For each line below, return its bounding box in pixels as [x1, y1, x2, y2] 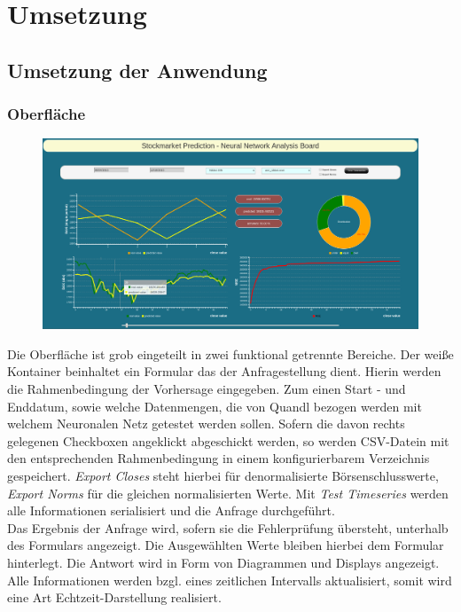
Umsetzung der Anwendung [7, 56, 268, 83]
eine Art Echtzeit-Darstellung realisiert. [7, 588, 222, 607]
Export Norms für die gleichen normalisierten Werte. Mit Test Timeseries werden [7, 483, 449, 502]
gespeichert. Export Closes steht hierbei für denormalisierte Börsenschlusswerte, [7, 467, 439, 485]
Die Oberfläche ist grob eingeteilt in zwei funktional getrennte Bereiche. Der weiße [7, 344, 454, 363]
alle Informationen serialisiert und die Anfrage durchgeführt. [7, 501, 335, 520]
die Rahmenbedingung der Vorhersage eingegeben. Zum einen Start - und [7, 380, 406, 398]
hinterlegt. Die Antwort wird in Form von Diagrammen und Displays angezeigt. [7, 553, 440, 571]
